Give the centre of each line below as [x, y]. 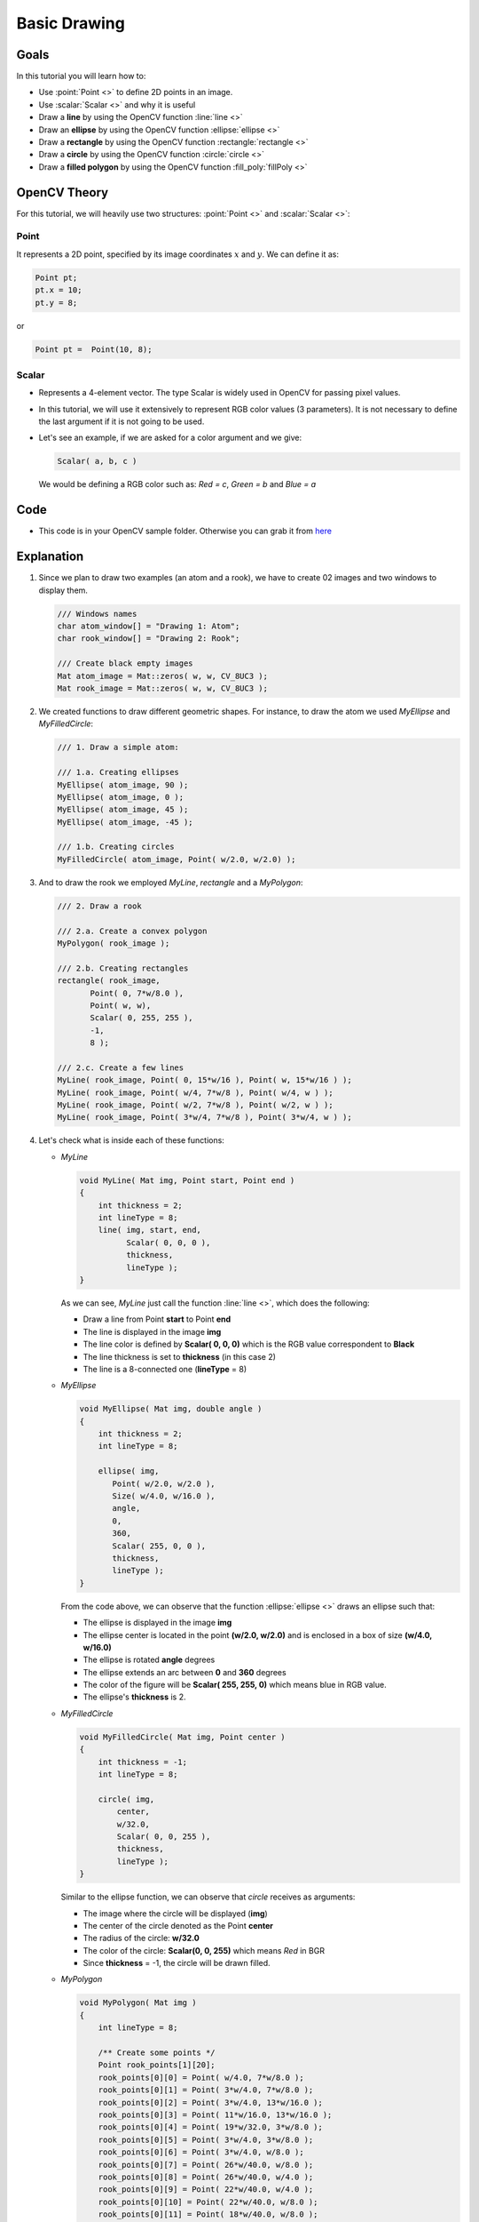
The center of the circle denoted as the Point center [178, 1925]
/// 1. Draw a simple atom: [118, 747]
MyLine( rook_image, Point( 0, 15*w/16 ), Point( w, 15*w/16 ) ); [204, 1080]
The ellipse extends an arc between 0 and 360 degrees [185, 1672]
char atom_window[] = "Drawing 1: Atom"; [149, 626]
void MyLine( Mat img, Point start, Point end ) [187, 1180]
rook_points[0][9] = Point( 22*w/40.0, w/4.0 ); [206, 2190]
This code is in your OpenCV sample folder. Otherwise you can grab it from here [185, 531]
